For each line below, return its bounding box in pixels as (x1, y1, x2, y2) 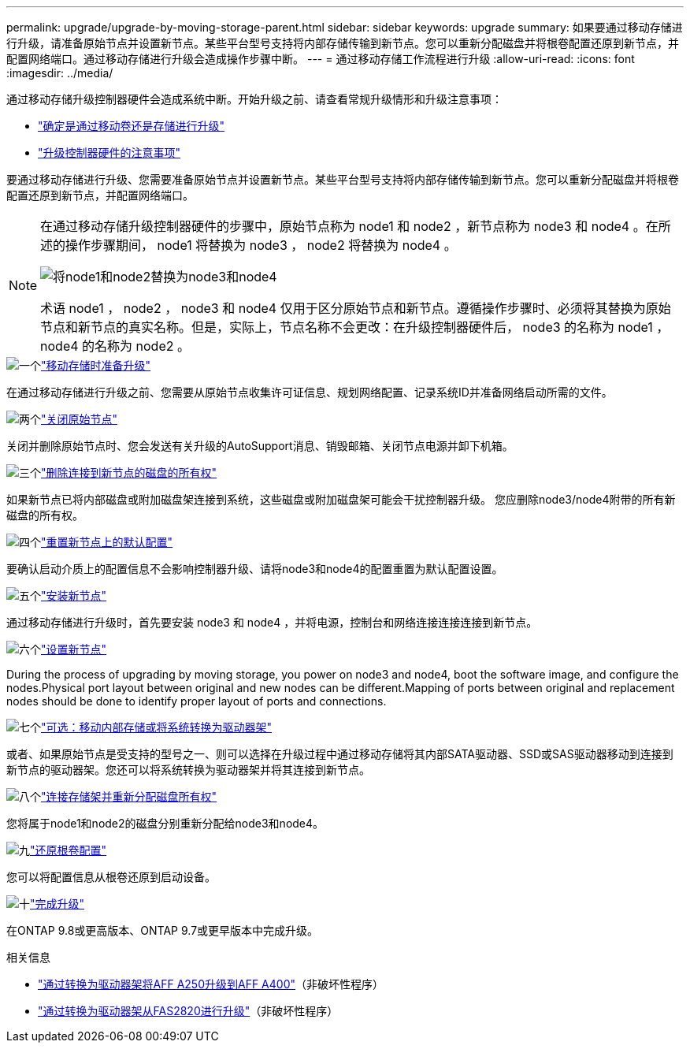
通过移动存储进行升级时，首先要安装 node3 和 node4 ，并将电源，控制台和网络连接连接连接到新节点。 (6, 616, 538, 629)
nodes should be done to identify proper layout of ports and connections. (6, 694, 387, 708)
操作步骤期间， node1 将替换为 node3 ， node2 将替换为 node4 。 (65, 237, 457, 253)
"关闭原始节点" (41, 412, 118, 426)
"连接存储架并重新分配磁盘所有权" (41, 790, 217, 803)
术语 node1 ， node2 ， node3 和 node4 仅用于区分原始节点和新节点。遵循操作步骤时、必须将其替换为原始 (40, 300, 671, 316)
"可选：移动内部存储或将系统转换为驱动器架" (41, 720, 273, 734)
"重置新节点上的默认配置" (41, 535, 173, 549)
